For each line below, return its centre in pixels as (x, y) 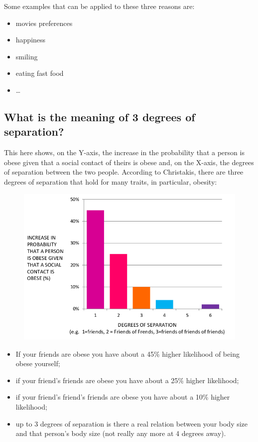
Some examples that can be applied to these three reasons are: (99, 6)
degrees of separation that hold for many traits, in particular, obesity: (111, 181)
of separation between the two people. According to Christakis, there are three (124, 172)
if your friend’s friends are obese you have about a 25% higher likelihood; (127, 380)
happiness (31, 40)
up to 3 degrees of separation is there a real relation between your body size (132, 423)
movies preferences (44, 23)
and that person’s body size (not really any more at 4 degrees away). (121, 433)
